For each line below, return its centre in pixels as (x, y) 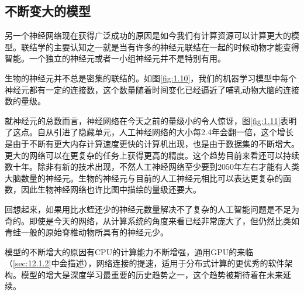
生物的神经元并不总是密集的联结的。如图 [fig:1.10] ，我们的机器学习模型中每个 (151, 78)
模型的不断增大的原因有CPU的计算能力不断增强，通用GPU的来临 (129, 251)
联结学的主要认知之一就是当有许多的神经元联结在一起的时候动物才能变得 (160, 47)
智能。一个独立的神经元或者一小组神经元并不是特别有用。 (115, 58)
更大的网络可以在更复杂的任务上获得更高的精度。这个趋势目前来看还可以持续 (152, 155)
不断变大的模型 (48, 11)
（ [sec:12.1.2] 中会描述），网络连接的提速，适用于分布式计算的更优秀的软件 (145, 263)
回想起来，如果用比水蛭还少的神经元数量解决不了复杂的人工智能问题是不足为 (152, 209)
